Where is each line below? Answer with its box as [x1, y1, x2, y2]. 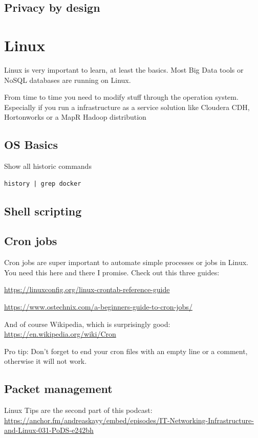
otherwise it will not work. [4, 356, 87, 366]
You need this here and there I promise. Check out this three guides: [4, 267, 220, 277]
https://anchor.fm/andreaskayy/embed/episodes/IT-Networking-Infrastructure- [4, 414, 254, 425]
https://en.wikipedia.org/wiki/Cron [4, 328, 116, 339]
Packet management [4, 381, 113, 397]
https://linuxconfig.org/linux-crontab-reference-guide [4, 284, 170, 295]
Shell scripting [4, 203, 82, 218]
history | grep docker [4, 180, 81, 187]
